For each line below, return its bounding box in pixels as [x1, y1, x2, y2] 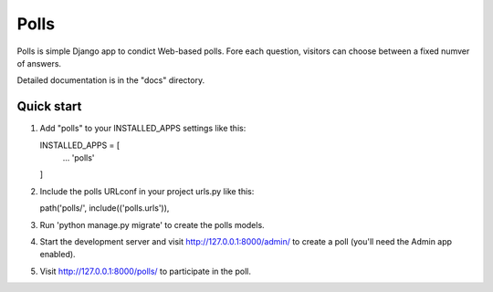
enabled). [39, 249, 77, 260]
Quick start [16, 99, 82, 114]
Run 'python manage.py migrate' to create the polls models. [39, 219, 265, 230]
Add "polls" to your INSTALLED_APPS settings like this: [39, 123, 246, 134]
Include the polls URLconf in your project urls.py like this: [39, 185, 255, 196]
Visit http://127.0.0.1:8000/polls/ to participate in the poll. [39, 266, 251, 276]
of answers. [16, 57, 62, 68]
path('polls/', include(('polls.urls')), [39, 203, 170, 214]
